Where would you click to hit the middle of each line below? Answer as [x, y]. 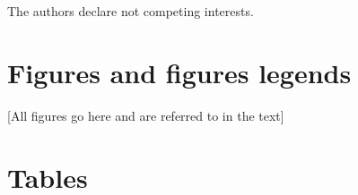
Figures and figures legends [179, 72]
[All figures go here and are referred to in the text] [146, 115]
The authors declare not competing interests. [131, 11]
